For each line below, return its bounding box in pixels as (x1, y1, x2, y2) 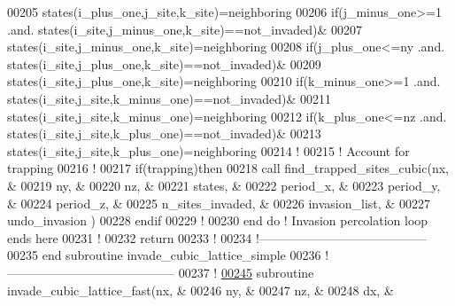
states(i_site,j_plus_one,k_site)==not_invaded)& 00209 (7, 54, 321, 73)
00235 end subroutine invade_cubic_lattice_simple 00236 (7, 246, 321, 264)
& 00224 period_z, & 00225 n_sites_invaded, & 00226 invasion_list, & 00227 (7, 193, 430, 212)
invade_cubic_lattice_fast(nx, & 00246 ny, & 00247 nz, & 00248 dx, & (7, 280, 394, 299)
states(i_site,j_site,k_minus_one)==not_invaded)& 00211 (7, 89, 331, 107)
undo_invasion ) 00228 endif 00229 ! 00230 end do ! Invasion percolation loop (7, 211, 428, 230)
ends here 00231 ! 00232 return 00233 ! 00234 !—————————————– (7, 228, 427, 247)
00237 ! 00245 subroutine (178, 263, 314, 281)
